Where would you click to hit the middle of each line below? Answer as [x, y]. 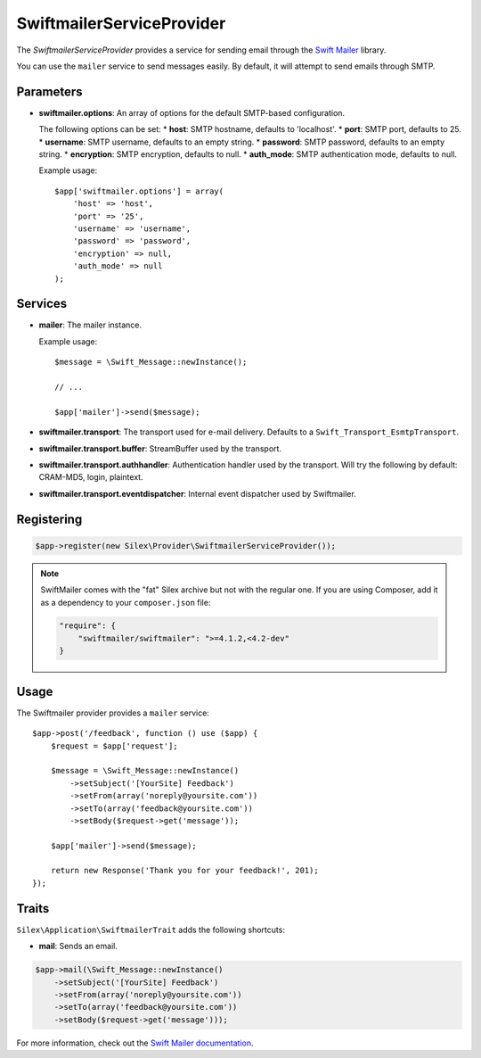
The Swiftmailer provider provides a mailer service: [113, 713]
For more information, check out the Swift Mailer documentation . [135, 1043]
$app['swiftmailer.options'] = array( [139, 191]
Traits [33, 909]
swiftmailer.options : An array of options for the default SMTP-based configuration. [192, 112]
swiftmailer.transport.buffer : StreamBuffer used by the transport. [160, 448]
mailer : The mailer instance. [90, 325]
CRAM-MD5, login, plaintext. [91, 477]
